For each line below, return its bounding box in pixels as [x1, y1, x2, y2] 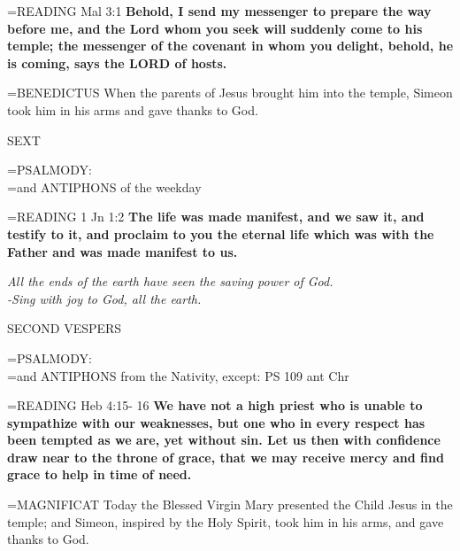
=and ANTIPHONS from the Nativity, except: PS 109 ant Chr [7, 366, 349, 384]
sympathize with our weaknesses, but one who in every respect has [7, 413, 425, 431]
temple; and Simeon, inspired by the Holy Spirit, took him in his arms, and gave [7, 512, 444, 531]
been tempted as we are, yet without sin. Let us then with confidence [7, 431, 441, 449]
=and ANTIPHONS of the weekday [7, 177, 202, 196]
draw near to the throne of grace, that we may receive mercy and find [7, 447, 444, 466]
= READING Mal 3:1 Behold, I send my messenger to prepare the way [7, 2, 432, 19]
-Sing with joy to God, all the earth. [7, 289, 202, 307]
